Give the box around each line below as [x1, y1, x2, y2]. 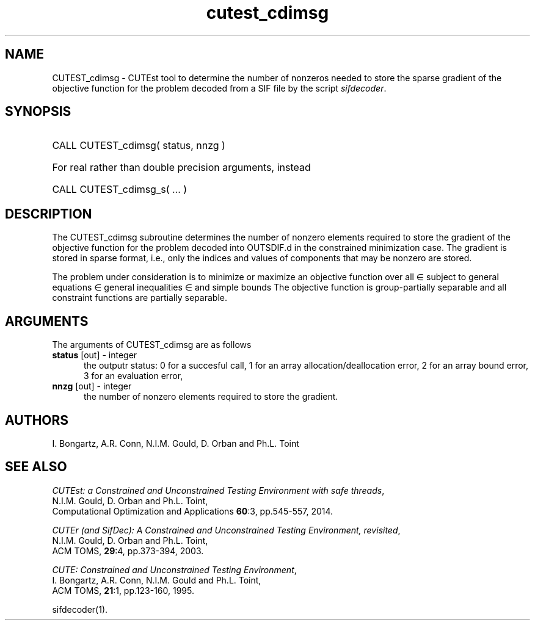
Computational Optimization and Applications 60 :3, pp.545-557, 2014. [52, 505, 333, 516]
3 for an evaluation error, [84, 370, 183, 381]
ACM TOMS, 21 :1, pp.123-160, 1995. [52, 585, 195, 596]
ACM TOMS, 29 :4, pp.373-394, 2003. [52, 545, 204, 556]
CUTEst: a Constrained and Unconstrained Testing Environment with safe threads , [52, 485, 385, 496]
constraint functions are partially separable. [52, 292, 227, 303]
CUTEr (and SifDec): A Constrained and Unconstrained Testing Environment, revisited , [52, 524, 401, 535]
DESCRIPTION [5, 206, 92, 222]
